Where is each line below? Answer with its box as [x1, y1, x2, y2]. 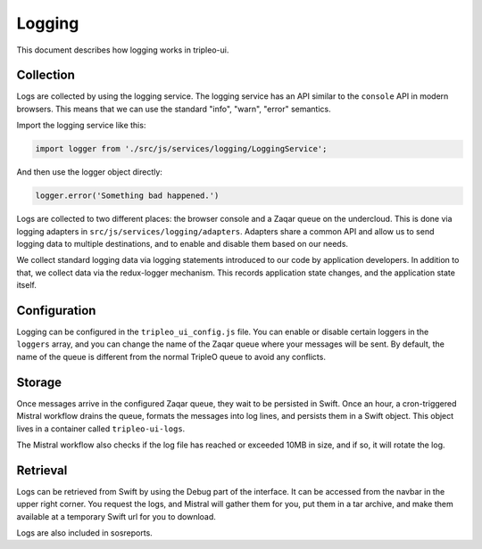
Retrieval [16, 463, 68, 478]
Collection [16, 68, 75, 83]
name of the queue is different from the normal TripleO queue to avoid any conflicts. [16, 351, 326, 362]
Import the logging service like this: [16, 120, 146, 131]
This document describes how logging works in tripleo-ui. [16, 45, 229, 55]
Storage [16, 374, 62, 389]
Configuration [16, 303, 96, 318]
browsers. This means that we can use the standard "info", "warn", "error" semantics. [16, 103, 331, 114]
